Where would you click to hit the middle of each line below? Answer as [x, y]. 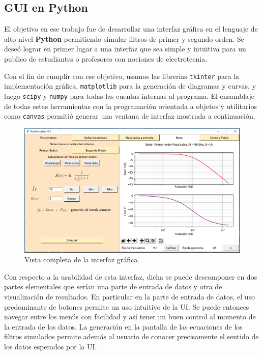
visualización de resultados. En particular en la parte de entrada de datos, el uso [130, 297]
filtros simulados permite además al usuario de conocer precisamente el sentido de [131, 336]
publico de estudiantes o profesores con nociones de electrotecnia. [106, 58]
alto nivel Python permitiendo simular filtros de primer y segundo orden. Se [124, 38]
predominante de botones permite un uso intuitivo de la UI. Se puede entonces [127, 306]
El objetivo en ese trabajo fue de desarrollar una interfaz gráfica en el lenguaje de [131, 29]
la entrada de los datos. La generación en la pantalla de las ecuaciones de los [123, 326]
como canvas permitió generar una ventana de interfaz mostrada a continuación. [130, 116]
